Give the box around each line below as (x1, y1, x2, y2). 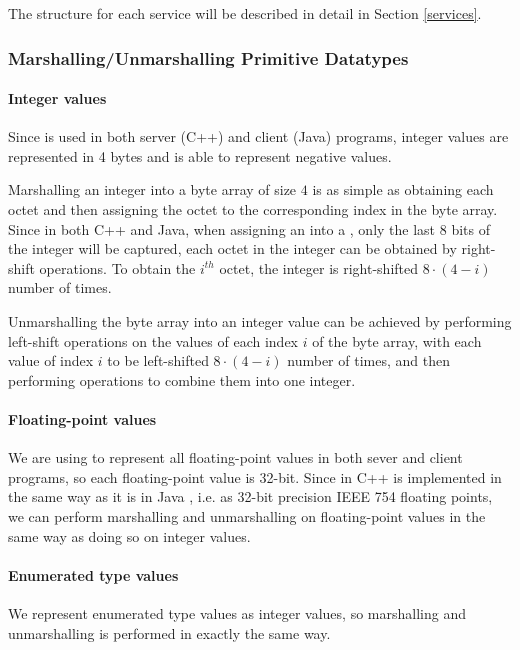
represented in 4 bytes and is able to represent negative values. (8, 145, 392, 166)
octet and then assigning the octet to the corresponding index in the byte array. (8, 199, 498, 220)
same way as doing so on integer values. (8, 525, 251, 546)
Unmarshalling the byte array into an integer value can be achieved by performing (8, 310, 512, 331)
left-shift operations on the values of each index (8, 330, 298, 351)
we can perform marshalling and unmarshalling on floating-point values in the (8, 505, 486, 526)
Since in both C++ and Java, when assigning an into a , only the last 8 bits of (8, 218, 490, 239)
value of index (8, 350, 94, 371)
